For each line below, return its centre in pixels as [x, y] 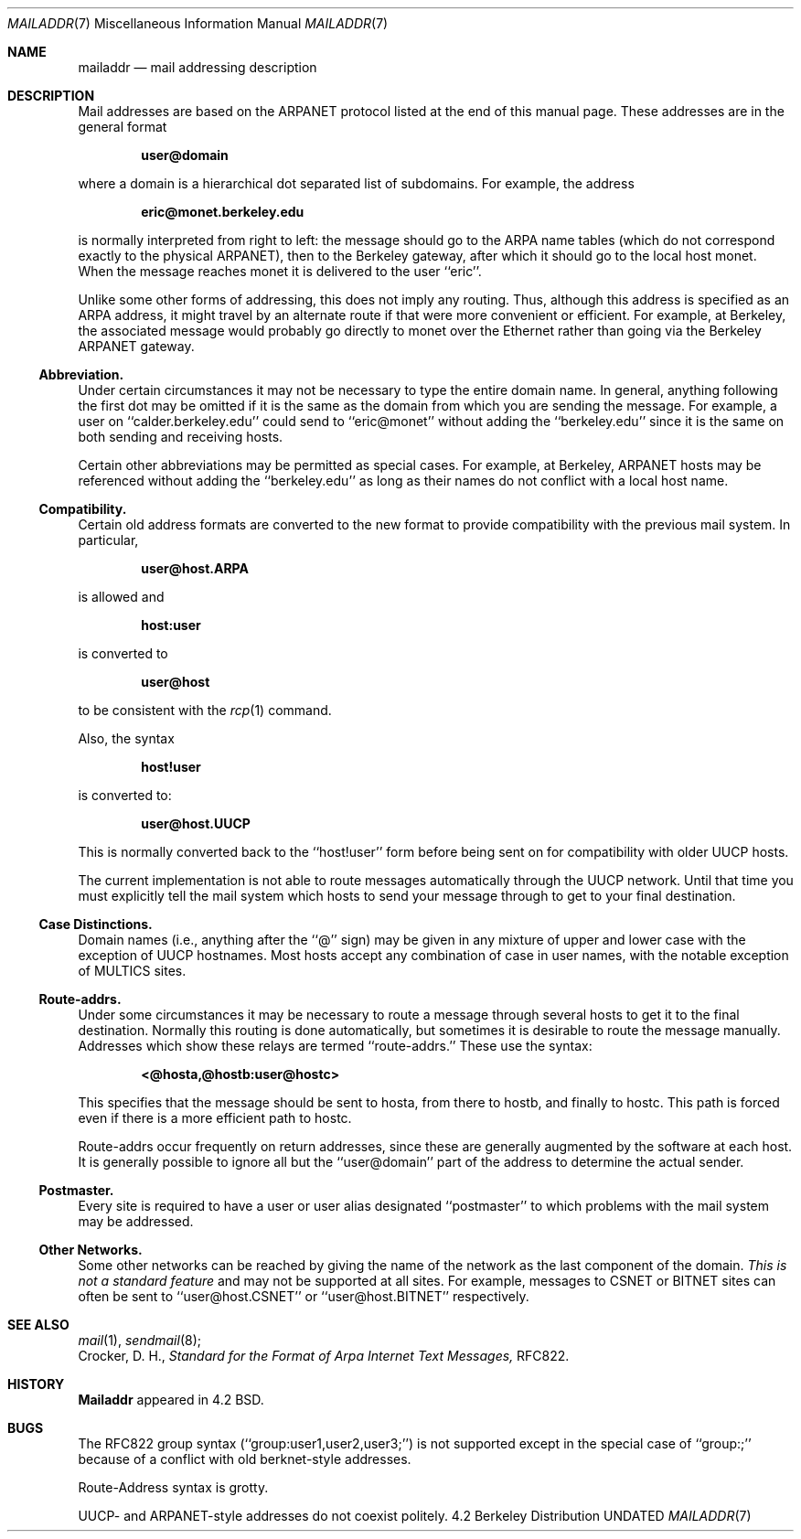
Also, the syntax [126, 738]
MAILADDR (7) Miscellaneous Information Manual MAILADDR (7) [198, 23]
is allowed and [121, 597]
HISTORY [36, 1384]
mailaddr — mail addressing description [198, 67]
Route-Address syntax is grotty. [173, 1487]
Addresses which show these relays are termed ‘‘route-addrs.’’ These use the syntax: [335, 1046]
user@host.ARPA [195, 568]
